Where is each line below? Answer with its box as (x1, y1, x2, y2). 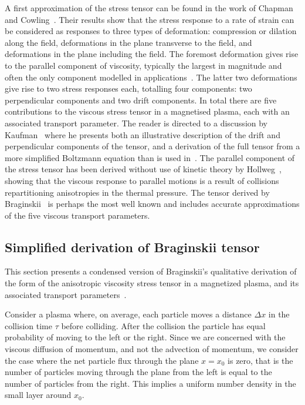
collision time (5, 319, 52, 332)
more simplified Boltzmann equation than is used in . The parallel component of (5, 151, 295, 163)
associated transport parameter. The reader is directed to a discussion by (5, 116, 268, 129)
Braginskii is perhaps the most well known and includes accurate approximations (5, 198, 300, 210)
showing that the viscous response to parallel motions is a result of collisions (5, 174, 279, 186)
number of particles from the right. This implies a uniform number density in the (5, 377, 296, 389)
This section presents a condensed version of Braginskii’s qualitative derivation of (5, 265, 297, 277)
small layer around (5, 389, 72, 401)
